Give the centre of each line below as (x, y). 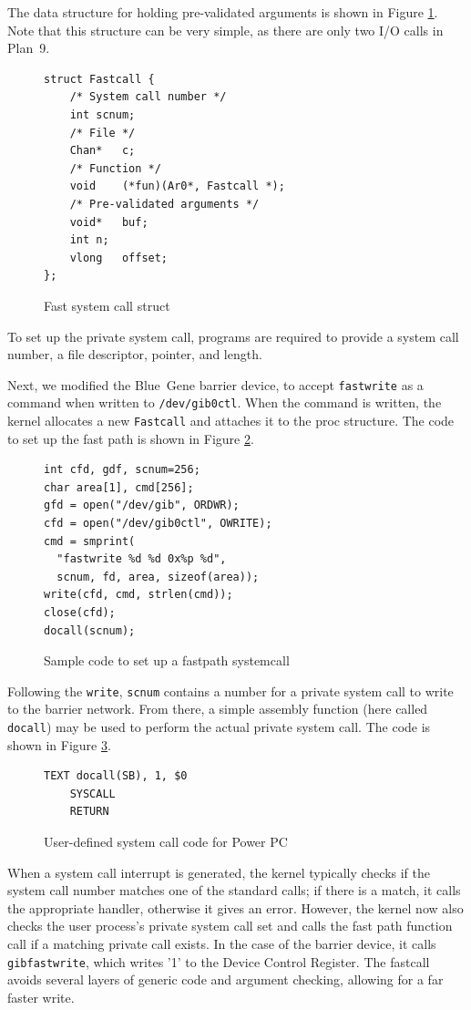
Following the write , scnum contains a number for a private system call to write (230, 691)
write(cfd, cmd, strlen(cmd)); (138, 595)
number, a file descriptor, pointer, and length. (135, 354)
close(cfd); (80, 613)
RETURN (89, 812)
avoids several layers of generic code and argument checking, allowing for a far (225, 979)
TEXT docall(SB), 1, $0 (116, 776)
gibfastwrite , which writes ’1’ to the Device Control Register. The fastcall (219, 961)
